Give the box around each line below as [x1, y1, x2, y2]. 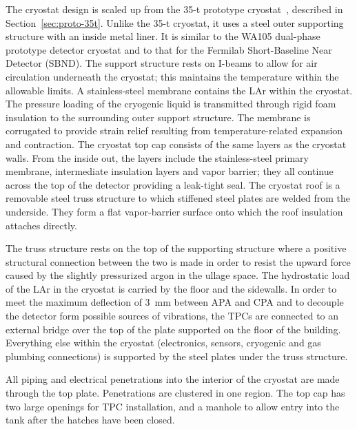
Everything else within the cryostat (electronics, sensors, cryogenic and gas [6, 335, 321, 350]
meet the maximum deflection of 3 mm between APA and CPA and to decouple [6, 295, 344, 309]
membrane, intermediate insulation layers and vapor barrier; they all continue [6, 164, 334, 178]
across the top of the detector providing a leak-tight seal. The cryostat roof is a [6, 177, 340, 191]
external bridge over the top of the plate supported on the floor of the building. [6, 322, 341, 336]
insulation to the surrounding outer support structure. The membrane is [6, 109, 311, 124]
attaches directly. [6, 218, 77, 232]
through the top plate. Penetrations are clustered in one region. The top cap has [6, 386, 345, 400]
